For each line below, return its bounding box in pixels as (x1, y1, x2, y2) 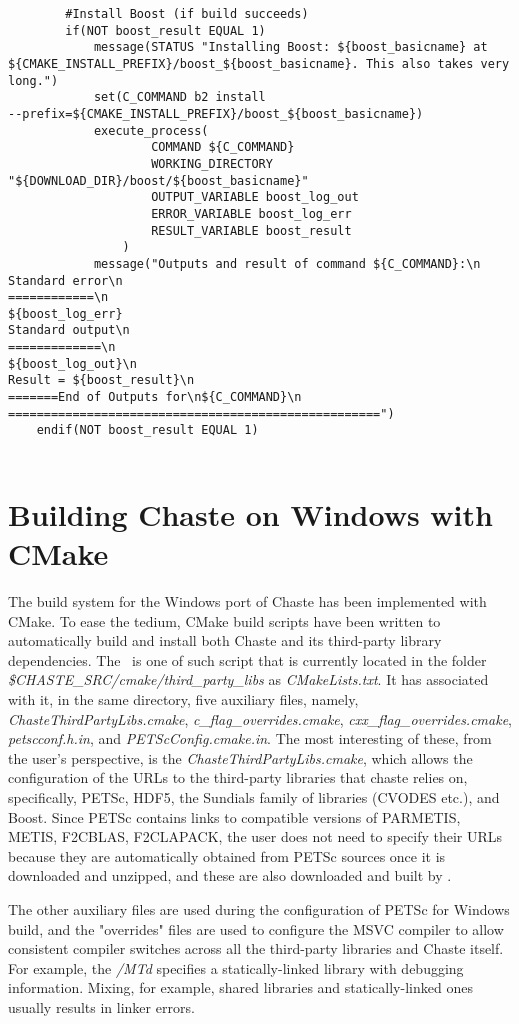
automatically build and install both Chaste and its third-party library (8, 630, 442, 651)
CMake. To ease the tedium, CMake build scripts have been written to (8, 610, 441, 631)
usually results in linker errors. (8, 996, 195, 1017)
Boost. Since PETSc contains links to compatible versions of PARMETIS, (8, 806, 461, 827)
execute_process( (93, 123, 209, 138)
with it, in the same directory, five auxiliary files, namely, (8, 689, 359, 709)
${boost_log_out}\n (8, 356, 137, 371)
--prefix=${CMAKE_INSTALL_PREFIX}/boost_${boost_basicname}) (8, 106, 424, 121)
